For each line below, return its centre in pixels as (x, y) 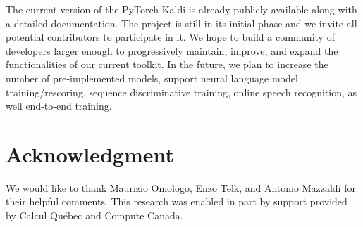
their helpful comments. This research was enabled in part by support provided (177, 201)
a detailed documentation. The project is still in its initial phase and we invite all (181, 23)
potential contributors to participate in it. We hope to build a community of (170, 37)
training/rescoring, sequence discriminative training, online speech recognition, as (181, 92)
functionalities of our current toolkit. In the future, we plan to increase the (167, 64)
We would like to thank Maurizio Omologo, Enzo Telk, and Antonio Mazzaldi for (181, 187)
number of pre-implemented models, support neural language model (152, 78)
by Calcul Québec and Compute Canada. (94, 215)
